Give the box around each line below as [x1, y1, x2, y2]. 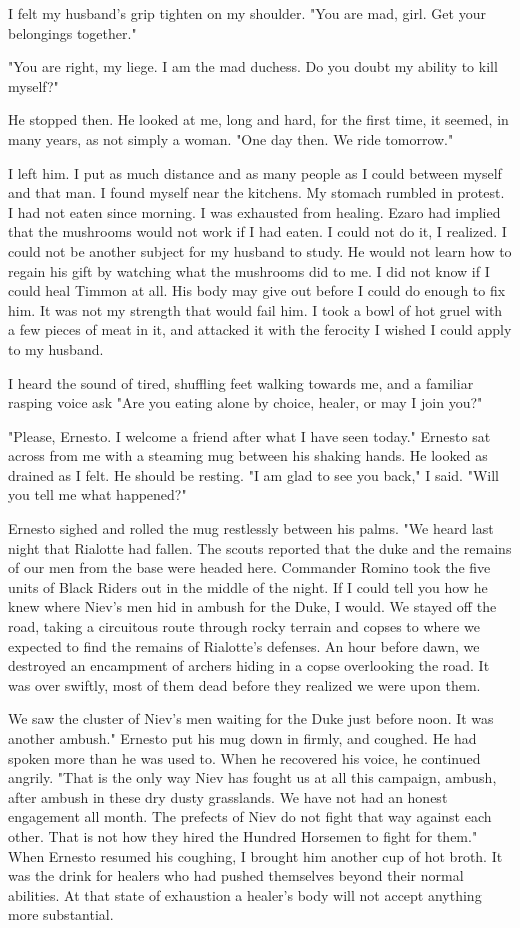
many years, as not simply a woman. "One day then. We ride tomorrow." [8, 128, 454, 149]
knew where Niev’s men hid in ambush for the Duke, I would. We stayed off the [8, 596, 497, 617]
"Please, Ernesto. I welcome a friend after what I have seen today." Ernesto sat [8, 425, 491, 446]
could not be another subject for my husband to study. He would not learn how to [8, 240, 512, 261]
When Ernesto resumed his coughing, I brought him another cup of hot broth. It [8, 845, 503, 866]
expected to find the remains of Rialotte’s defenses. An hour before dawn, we [8, 635, 480, 656]
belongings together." [8, 22, 137, 43]
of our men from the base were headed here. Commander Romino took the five [8, 557, 491, 578]
